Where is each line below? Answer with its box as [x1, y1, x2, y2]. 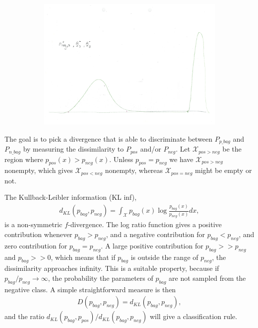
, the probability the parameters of [48, 273, 153, 283]
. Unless [109, 154, 133, 164]
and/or [140, 144, 161, 154]
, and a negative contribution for [106, 229, 205, 240]
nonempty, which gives [4, 165, 73, 175]
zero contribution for [4, 240, 67, 250]
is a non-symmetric [4, 219, 63, 230]
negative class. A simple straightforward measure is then [4, 284, 176, 294]
